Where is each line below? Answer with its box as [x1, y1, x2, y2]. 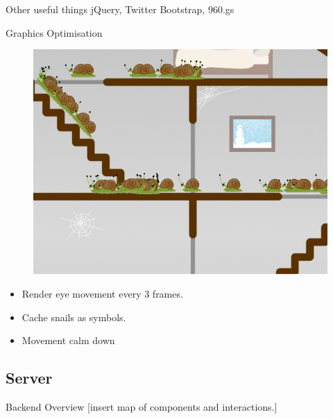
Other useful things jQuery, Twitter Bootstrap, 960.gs [6, 2, 234, 16]
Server [6, 367, 53, 388]
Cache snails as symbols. [22, 309, 126, 324]
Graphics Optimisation [6, 25, 103, 40]
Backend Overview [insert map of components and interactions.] [6, 399, 277, 413]
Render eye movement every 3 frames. [22, 286, 183, 300]
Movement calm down [22, 333, 115, 348]
